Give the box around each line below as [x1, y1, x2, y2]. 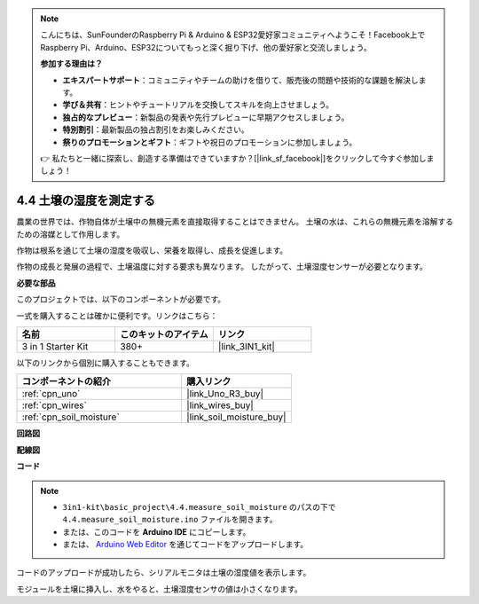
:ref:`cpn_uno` [21, 388, 81, 400]
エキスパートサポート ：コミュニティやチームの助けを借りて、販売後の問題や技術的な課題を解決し [62, 75, 419, 85]
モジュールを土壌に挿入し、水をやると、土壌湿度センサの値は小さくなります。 [16, 584, 303, 594]
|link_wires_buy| [186, 399, 255, 412]
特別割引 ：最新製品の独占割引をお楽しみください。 [62, 124, 249, 135]
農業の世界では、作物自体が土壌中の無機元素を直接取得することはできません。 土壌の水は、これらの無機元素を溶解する [16, 216, 454, 227]
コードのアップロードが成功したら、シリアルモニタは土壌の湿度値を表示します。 [16, 568, 311, 578]
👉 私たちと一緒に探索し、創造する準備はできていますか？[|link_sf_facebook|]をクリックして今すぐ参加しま [40, 153, 435, 163]
